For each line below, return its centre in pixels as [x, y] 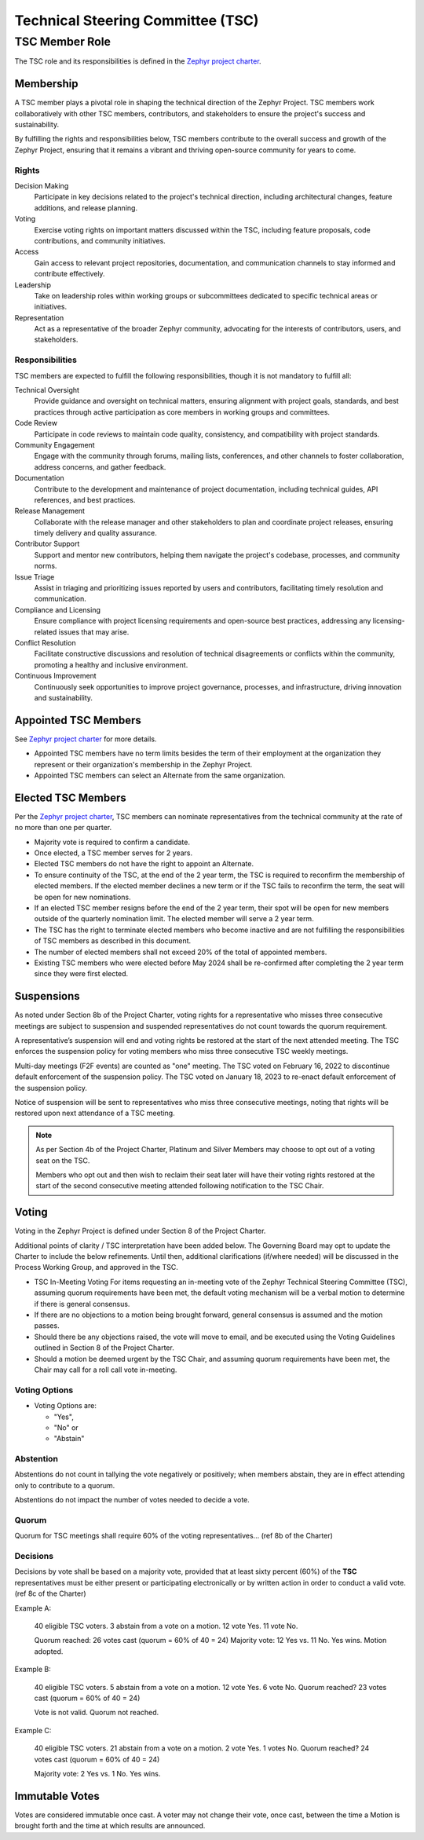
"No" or [66, 1427]
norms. [46, 566]
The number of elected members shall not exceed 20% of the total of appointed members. [181, 952]
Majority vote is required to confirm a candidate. [112, 842]
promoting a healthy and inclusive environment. [111, 664]
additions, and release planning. [86, 207]
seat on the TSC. [63, 1160]
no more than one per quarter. [63, 828]
